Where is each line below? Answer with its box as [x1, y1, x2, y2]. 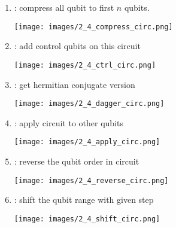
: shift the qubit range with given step [14, 193, 154, 206]
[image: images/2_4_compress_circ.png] [14, 22, 173, 31]
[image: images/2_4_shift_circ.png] [14, 214, 160, 223]
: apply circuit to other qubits [14, 116, 123, 129]
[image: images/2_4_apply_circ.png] [14, 138, 160, 147]
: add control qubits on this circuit [14, 39, 141, 52]
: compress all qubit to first [14, 1, 114, 13]
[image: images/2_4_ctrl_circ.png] [14, 60, 156, 69]
